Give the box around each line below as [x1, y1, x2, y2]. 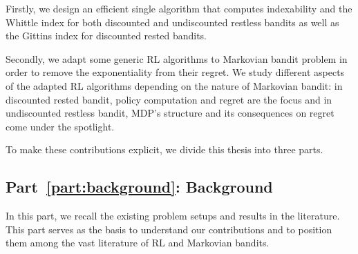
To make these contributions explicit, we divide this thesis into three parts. [6, 142, 323, 157]
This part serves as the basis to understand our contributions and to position [6, 222, 332, 236]
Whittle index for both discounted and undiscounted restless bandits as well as [6, 14, 339, 29]
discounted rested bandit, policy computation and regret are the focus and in [6, 92, 332, 106]
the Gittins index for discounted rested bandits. [6, 28, 207, 43]
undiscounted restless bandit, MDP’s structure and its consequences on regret [6, 106, 335, 120]
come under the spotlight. [6, 119, 115, 133]
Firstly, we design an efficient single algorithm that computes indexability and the [6, 1, 352, 15]
